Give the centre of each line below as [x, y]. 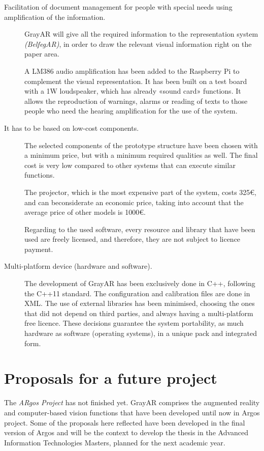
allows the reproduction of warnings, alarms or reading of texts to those [136, 101]
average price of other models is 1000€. [85, 212]
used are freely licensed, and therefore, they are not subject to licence [133, 239]
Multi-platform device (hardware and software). [78, 266]
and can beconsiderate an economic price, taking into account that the [134, 202]
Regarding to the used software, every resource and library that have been [140, 229]
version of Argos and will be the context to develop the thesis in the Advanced [126, 432]
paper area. [42, 54]
